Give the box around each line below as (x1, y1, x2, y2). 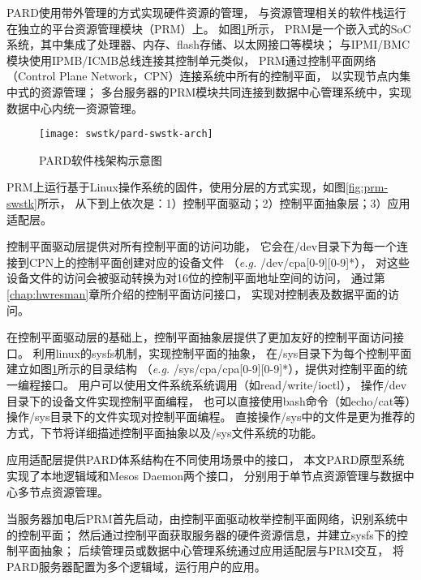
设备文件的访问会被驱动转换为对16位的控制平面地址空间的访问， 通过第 (6, 269, 385, 286)
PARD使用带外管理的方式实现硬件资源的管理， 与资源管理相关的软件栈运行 (6, 4, 406, 20)
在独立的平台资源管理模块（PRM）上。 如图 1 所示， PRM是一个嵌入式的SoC (6, 19, 411, 37)
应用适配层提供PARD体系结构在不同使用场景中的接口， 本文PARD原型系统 (6, 451, 405, 468)
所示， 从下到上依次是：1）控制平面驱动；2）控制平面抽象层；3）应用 (37, 195, 410, 211)
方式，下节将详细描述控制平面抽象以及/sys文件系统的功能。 (6, 423, 323, 440)
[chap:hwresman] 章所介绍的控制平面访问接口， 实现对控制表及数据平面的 (6, 285, 388, 302)
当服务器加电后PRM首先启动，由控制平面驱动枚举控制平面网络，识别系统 (6, 510, 397, 527)
